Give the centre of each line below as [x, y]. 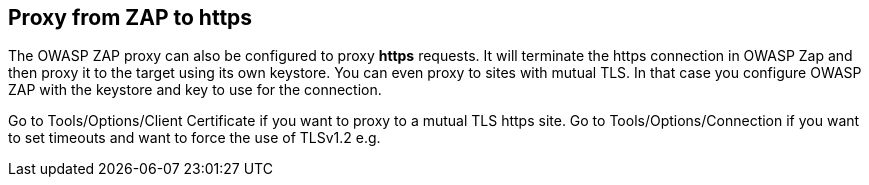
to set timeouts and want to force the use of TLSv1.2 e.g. [194, 138]
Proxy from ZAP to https [130, 17]
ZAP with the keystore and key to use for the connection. [195, 90]
